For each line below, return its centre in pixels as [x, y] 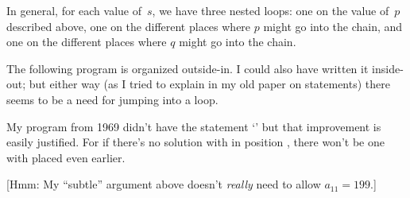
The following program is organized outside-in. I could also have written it [188, 68]
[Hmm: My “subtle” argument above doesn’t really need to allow [164, 184]
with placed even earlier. [66, 157]
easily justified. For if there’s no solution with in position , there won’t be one [195, 142]
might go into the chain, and [333, 26]
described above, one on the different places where [129, 26]
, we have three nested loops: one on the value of [271, 10]
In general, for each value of [74, 10]
